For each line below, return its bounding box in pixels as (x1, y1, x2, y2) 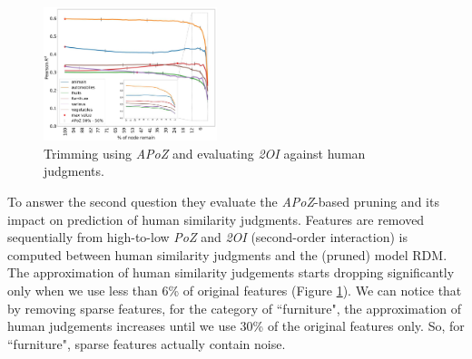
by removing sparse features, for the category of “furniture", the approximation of (7, 298, 462, 317)
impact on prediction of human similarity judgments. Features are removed (7, 209, 425, 228)
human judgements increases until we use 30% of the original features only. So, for (7, 316, 465, 335)
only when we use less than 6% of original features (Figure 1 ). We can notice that (7, 280, 462, 299)
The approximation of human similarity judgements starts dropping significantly (7, 263, 455, 282)
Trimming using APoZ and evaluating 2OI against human (44, 143, 366, 162)
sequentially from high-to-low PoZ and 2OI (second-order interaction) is (7, 228, 408, 247)
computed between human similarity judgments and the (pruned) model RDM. (7, 245, 447, 264)
